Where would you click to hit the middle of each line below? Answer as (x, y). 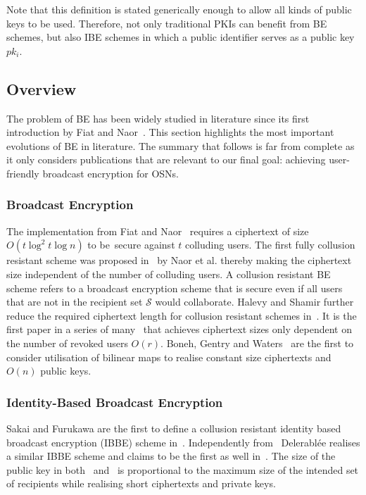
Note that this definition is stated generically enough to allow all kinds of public (179, 9)
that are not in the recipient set (75, 302)
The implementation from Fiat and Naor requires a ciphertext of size (158, 231)
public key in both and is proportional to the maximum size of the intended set (183, 469)
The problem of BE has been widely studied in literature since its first (158, 118)
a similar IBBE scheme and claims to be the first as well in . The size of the (171, 456)
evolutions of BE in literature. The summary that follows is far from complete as (181, 145)
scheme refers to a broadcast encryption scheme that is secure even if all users (175, 288)
